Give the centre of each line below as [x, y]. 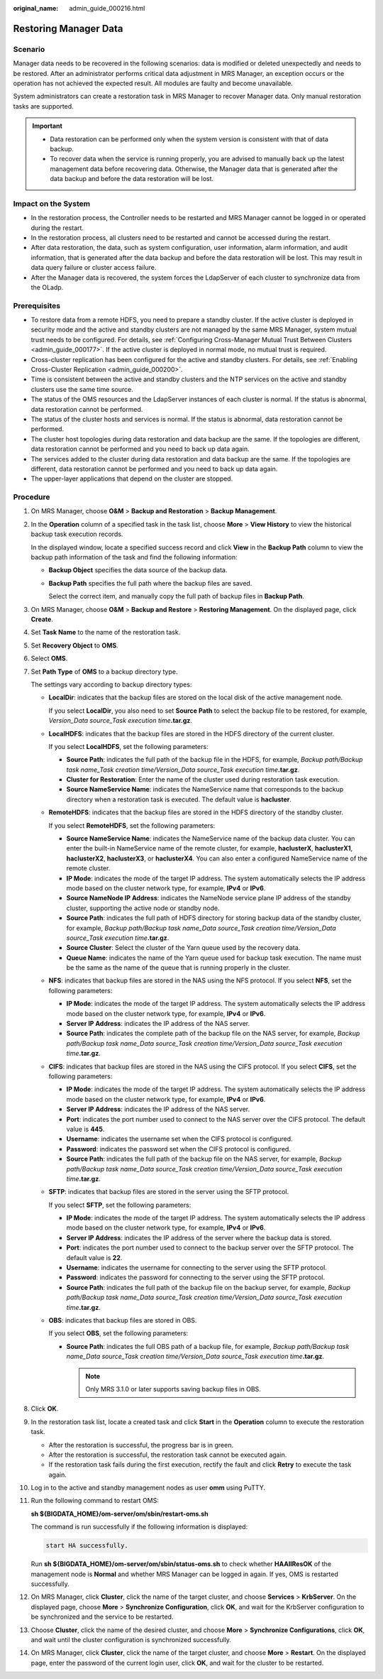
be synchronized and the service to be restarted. [102, 1617]
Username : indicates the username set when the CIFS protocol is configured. [179, 1139]
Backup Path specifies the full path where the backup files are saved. [150, 583]
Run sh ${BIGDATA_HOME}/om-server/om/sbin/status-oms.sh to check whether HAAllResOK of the [181, 1564]
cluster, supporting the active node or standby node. [143, 908]
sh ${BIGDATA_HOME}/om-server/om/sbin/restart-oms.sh [120, 1514]
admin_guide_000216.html [107, 8]
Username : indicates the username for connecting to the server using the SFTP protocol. [197, 1268]
